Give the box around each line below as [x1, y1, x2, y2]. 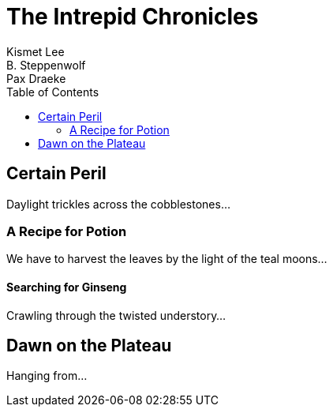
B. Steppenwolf [6, 58, 86, 72]
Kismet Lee [6, 44, 65, 58]
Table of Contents [6, 84, 99, 99]
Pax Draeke [6, 71, 66, 85]
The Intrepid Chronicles [6, 3, 259, 30]
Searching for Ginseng [6, 280, 127, 294]
